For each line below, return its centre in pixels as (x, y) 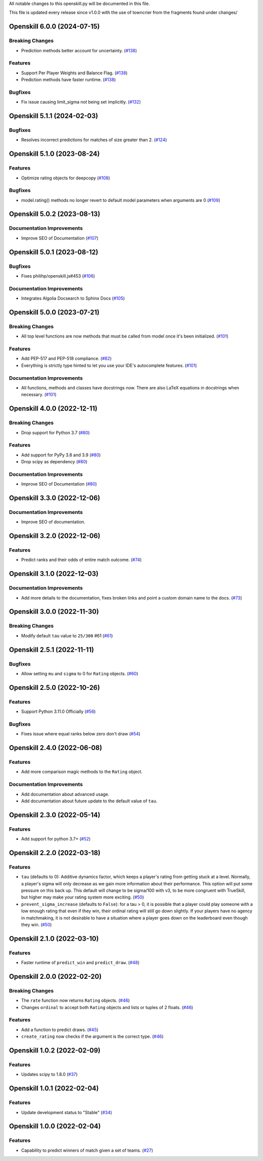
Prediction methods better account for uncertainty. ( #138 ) (79, 50)
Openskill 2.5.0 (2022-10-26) (55, 687)
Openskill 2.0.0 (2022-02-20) (55, 977)
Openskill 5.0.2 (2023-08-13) (55, 214)
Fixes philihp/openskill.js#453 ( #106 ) (58, 276)
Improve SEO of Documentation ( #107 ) (60, 238)
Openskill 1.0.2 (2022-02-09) (55, 1051)
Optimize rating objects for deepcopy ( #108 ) (66, 178)
